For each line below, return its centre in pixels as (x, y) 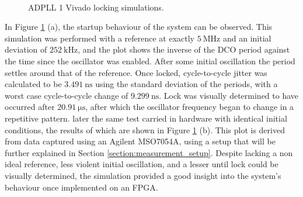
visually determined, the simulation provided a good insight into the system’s (143, 175)
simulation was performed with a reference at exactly (100, 38)
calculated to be (33, 84)
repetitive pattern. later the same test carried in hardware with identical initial (146, 118)
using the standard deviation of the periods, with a (187, 84)
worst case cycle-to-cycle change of (67, 95)
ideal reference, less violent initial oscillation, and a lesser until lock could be (142, 164)
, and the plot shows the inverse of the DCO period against (184, 49)
